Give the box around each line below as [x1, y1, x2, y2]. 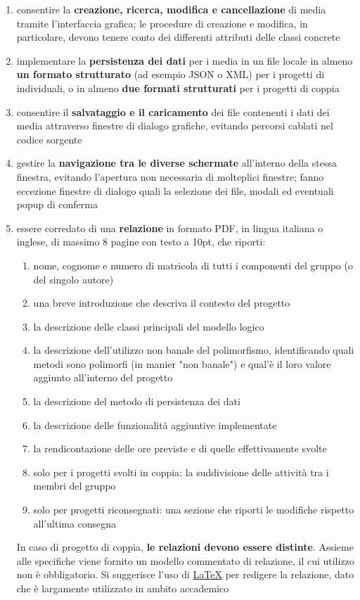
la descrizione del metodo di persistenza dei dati [33, 394, 240, 409]
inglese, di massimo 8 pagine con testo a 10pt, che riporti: [16, 234, 266, 249]
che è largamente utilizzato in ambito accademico [16, 581, 229, 595]
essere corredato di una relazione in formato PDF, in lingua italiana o [16, 220, 323, 235]
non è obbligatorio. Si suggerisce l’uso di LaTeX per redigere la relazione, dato [16, 567, 354, 582]
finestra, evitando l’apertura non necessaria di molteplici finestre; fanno [16, 169, 324, 184]
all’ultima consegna [33, 516, 117, 530]
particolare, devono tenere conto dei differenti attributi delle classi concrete [16, 30, 340, 44]
